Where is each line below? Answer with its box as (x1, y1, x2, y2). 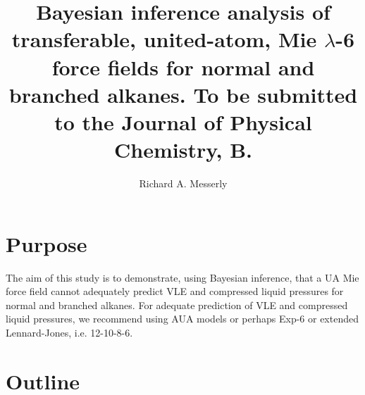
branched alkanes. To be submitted (8, 80, 358, 108)
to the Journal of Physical (54, 107, 312, 136)
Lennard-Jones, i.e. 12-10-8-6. (6, 325, 133, 339)
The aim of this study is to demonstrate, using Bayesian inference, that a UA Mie (6, 270, 359, 284)
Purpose (6, 229, 87, 258)
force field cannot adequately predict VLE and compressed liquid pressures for (6, 284, 344, 299)
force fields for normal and (51, 52, 315, 81)
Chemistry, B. (114, 135, 252, 164)
